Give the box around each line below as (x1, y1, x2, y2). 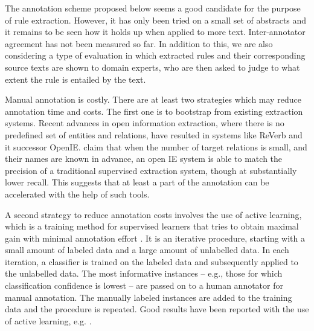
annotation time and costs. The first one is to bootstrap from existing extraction (5, 104, 303, 117)
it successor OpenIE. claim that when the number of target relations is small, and (5, 140, 307, 153)
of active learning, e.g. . (5, 314, 92, 327)
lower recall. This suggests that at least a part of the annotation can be (5, 176, 269, 188)
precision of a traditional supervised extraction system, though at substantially (5, 164, 297, 176)
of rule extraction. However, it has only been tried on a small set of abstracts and (5, 13, 307, 26)
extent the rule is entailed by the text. (5, 72, 146, 85)
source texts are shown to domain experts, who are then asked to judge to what (5, 60, 300, 73)
